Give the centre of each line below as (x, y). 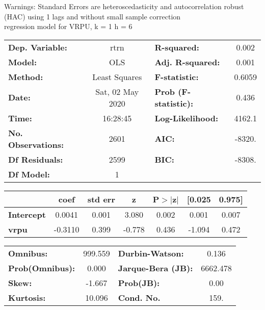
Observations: (36, 144)
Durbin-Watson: (151, 253)
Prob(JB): (139, 282)
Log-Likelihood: (187, 118)
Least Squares (117, 76)
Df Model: (29, 174)
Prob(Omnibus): (42, 268)
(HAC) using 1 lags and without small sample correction (92, 16)
